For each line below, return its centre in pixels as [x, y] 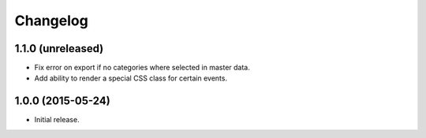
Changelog [51, 21]
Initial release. [57, 120]
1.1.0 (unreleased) [59, 48]
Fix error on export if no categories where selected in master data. [142, 68]
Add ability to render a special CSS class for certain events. [131, 78]
